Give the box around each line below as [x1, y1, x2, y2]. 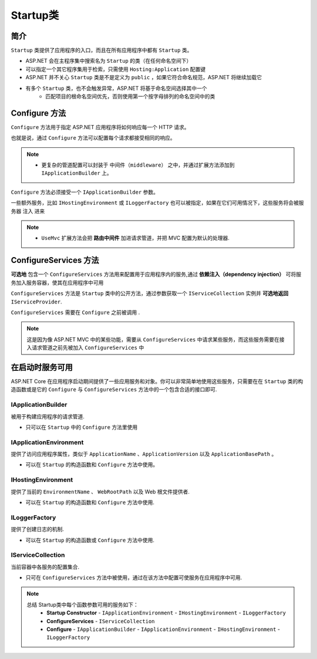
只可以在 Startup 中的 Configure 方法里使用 [25, 423, 138, 431]
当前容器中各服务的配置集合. [11, 563, 80, 570]
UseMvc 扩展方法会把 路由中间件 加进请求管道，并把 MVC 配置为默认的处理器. [41, 235, 230, 242]
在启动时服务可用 [11, 362, 73, 372]
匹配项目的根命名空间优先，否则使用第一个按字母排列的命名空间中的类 [45, 93, 215, 100]
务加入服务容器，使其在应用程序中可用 [11, 279, 104, 286]
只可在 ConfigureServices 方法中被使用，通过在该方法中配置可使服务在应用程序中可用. [25, 574, 242, 581]
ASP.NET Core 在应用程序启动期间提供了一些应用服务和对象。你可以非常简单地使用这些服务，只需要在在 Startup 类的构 [11, 377, 303, 384]
